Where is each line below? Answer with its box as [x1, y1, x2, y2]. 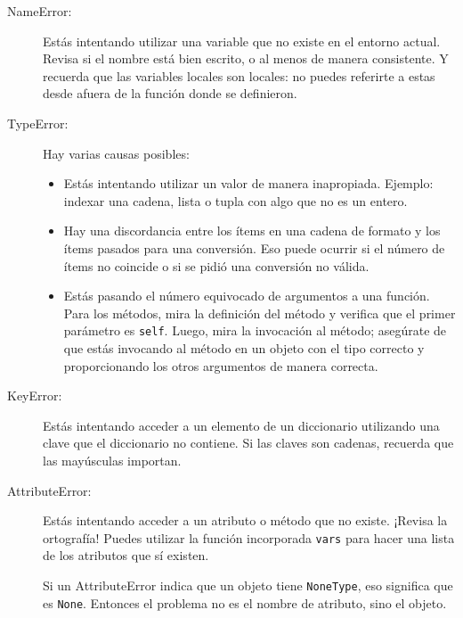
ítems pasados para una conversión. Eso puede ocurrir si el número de [63, 238, 445, 257]
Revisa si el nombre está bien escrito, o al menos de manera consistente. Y [43, 49, 449, 68]
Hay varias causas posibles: [43, 144, 190, 162]
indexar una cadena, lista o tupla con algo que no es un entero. [63, 191, 408, 210]
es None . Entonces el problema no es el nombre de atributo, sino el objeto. [43, 593, 447, 612]
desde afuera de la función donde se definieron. [43, 84, 297, 103]
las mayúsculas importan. [43, 450, 182, 469]
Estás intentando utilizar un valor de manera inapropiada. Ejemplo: [63, 174, 434, 193]
